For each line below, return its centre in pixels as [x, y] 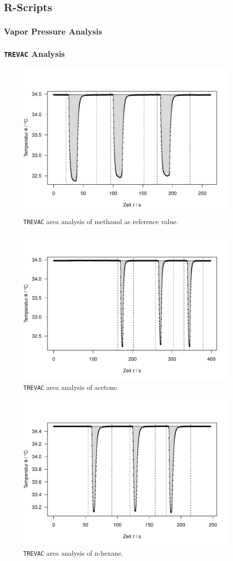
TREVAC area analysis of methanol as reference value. [101, 221]
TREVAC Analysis [34, 53]
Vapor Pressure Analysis [53, 31]
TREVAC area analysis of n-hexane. [73, 552]
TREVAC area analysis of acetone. [71, 387]
